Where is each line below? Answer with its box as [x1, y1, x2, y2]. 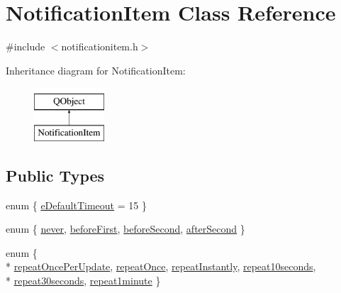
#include [6, 39, 45, 54]
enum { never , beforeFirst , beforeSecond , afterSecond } [6, 221, 245, 236]
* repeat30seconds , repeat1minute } [6, 273, 161, 288]
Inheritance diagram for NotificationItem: [6, 62, 186, 77]
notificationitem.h [61, 39, 138, 54]
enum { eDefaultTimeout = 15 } [6, 197, 147, 212]
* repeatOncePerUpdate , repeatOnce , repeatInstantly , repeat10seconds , [6, 259, 316, 274]
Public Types [6, 164, 105, 186]
